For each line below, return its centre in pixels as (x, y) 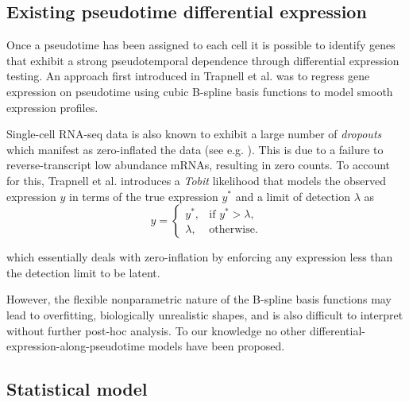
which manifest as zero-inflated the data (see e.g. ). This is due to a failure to (195, 149)
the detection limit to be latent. (83, 272)
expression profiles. (52, 107)
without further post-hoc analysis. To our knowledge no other (156, 330)
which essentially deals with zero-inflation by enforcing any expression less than (200, 257)
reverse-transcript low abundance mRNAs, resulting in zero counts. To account (199, 165)
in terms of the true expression (144, 196)
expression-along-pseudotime (76, 346)
